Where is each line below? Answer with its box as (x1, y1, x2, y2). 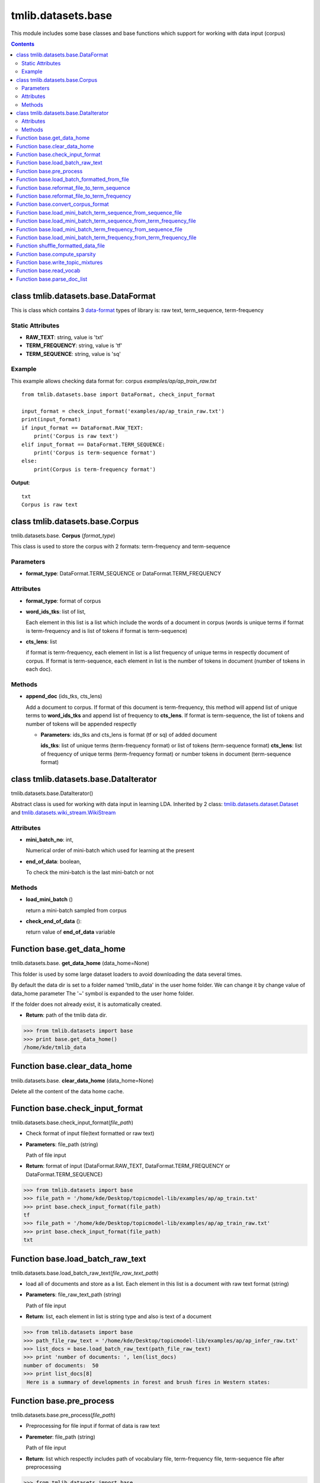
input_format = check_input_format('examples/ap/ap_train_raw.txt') (21, 408, 225, 415)
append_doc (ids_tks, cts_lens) (25, 693, 103, 700)
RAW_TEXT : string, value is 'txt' (25, 333, 104, 340)
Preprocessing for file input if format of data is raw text (25, 1422, 160, 1430)
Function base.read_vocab (16, 267, 81, 274)
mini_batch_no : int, (25, 836, 73, 843)
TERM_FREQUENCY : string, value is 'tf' (25, 342, 123, 349)
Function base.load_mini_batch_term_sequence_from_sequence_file (16, 209, 183, 216)
